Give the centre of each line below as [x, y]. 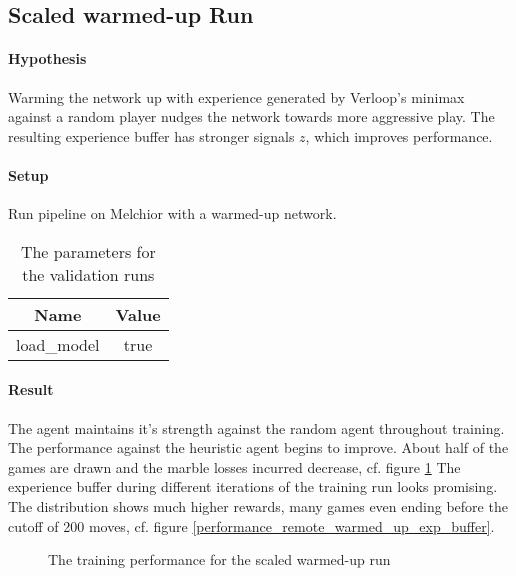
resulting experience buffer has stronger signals [151, 135]
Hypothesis [47, 58]
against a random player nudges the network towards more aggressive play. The [251, 116]
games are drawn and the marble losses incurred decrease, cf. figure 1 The [234, 466]
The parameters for [88, 251]
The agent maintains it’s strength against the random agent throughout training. [256, 427]
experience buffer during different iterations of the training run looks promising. [253, 486]
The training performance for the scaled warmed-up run [219, 559]
